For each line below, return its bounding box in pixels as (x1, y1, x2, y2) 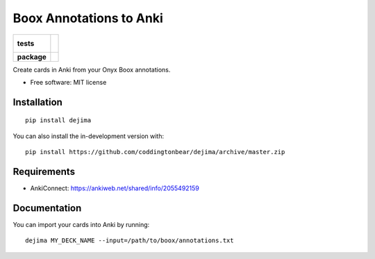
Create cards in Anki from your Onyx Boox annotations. (12, 65, 171, 74)
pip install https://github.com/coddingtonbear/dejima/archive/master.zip (25, 148, 285, 156)
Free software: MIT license (30, 78, 107, 86)
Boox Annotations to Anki (12, 10, 163, 26)
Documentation (12, 202, 82, 214)
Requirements (12, 165, 76, 177)
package (17, 52, 47, 62)
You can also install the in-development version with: (12, 132, 165, 140)
